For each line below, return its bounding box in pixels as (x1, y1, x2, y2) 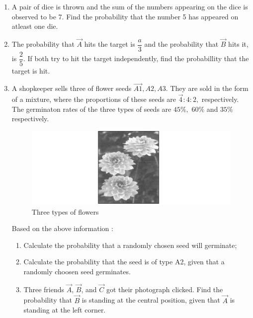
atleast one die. (11, 21, 58, 31)
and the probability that (144, 39, 219, 49)
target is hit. (11, 65, 50, 76)
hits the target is (84, 39, 135, 49)
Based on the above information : (11, 223, 113, 234)
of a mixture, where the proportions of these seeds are (11, 94, 176, 104)
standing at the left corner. (23, 305, 106, 315)
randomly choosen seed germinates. (23, 266, 131, 276)
